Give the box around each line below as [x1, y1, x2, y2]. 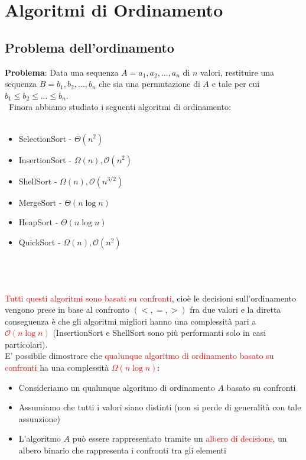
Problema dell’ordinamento [5, 38, 174, 56]
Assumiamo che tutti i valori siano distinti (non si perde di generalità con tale [18, 401, 301, 413]
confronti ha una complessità [5, 361, 109, 374]
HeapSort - [18, 216, 58, 228]
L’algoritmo [18, 432, 61, 445]
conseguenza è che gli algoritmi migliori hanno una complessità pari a [5, 315, 256, 327]
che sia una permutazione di [99, 77, 200, 90]
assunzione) [18, 412, 60, 425]
